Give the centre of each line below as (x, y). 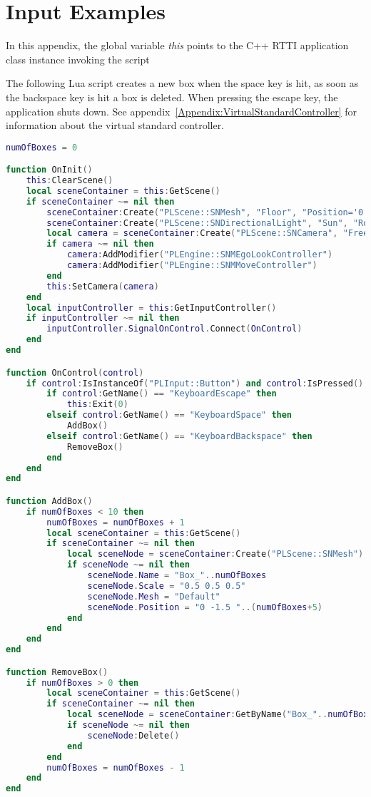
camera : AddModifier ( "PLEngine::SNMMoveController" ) (192, 266)
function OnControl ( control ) (75, 372)
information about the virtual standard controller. (115, 125)
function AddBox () (49, 501)
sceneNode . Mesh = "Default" (154, 596)
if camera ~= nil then (100, 244)
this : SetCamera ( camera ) (103, 286)
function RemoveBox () (57, 672)
